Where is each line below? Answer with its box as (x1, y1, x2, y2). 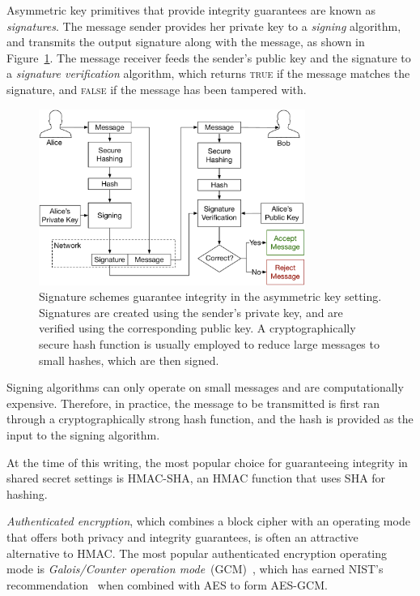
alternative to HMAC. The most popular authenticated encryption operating (6, 544, 388, 561)
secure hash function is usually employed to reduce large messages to (39, 336, 380, 352)
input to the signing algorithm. (6, 426, 160, 443)
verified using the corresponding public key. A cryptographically (39, 319, 356, 337)
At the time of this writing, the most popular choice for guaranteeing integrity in (6, 453, 408, 470)
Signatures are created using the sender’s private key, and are (39, 303, 343, 320)
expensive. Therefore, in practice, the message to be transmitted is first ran (6, 394, 380, 411)
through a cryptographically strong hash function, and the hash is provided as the (6, 410, 414, 427)
